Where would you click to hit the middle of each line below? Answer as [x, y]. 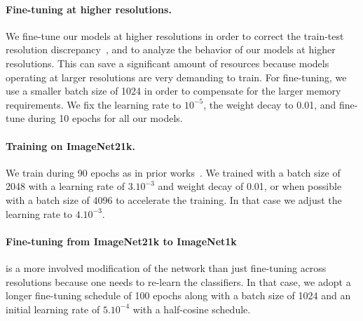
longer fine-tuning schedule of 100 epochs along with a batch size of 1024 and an [178, 295]
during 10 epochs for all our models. [105, 118]
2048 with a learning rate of [66, 186]
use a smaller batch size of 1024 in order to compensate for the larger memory [173, 91]
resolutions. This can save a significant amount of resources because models [167, 63]
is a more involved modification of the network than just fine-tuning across [166, 267]
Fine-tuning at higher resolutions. [89, 9]
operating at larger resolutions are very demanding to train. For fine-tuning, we [176, 77]
